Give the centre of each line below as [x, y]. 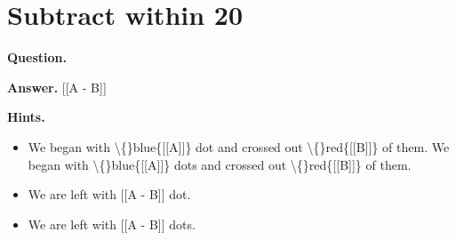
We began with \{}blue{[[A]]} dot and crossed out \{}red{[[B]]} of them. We [239, 146]
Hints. [26, 117]
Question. [37, 57]
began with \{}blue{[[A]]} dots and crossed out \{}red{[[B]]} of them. [220, 164]
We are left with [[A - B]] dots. [112, 224]
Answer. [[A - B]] [57, 87]
